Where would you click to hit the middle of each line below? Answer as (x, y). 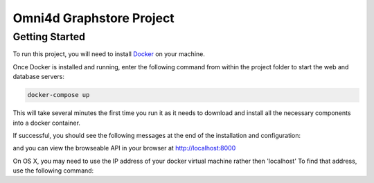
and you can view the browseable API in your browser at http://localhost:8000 (124, 148)
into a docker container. (47, 123)
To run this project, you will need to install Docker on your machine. (109, 54)
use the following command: (53, 171)
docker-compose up (59, 95)
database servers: (39, 77)
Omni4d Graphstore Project (93, 18)
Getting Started (49, 37)
